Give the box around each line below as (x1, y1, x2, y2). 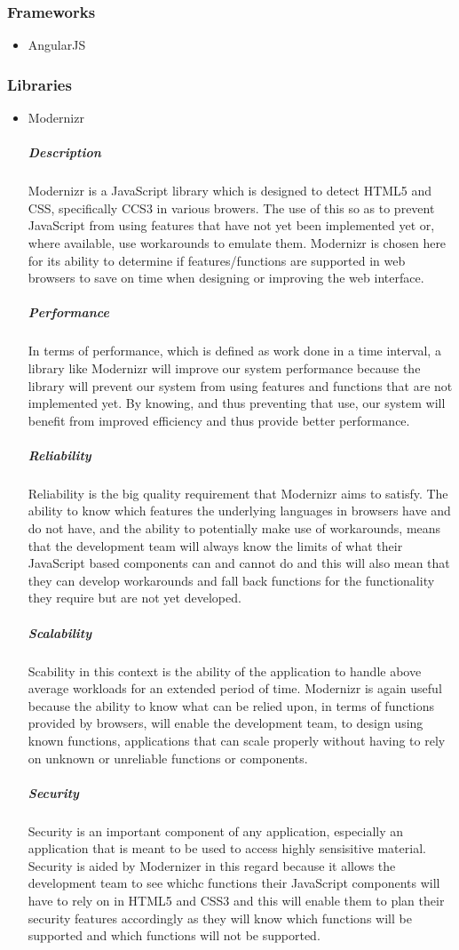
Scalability (28, 623, 92, 642)
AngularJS (28, 36, 86, 54)
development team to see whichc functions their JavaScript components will (28, 874, 440, 892)
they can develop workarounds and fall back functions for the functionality (28, 571, 435, 589)
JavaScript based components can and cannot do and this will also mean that (28, 554, 450, 572)
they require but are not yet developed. (28, 588, 241, 607)
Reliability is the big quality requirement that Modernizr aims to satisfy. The (28, 483, 448, 502)
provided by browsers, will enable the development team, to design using (28, 714, 423, 732)
